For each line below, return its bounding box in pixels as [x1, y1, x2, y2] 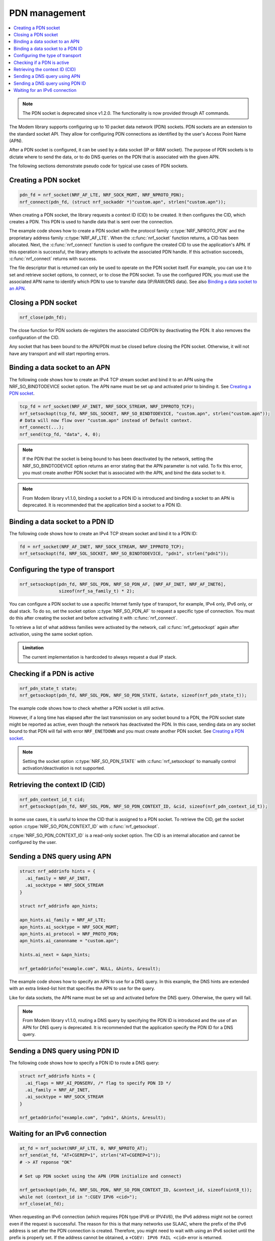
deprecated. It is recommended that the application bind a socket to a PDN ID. [22, 502, 182, 508]
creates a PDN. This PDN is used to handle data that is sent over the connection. [9, 218, 173, 224]
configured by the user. [9, 839, 57, 845]
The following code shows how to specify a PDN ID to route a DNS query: [9, 1060, 160, 1066]
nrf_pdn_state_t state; [19, 686, 78, 691]
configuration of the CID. [9, 334, 59, 340]
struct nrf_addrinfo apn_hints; [19, 903, 99, 909]
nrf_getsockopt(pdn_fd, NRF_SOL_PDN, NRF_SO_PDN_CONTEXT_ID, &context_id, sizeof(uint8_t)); [19, 1187, 252, 1193]
